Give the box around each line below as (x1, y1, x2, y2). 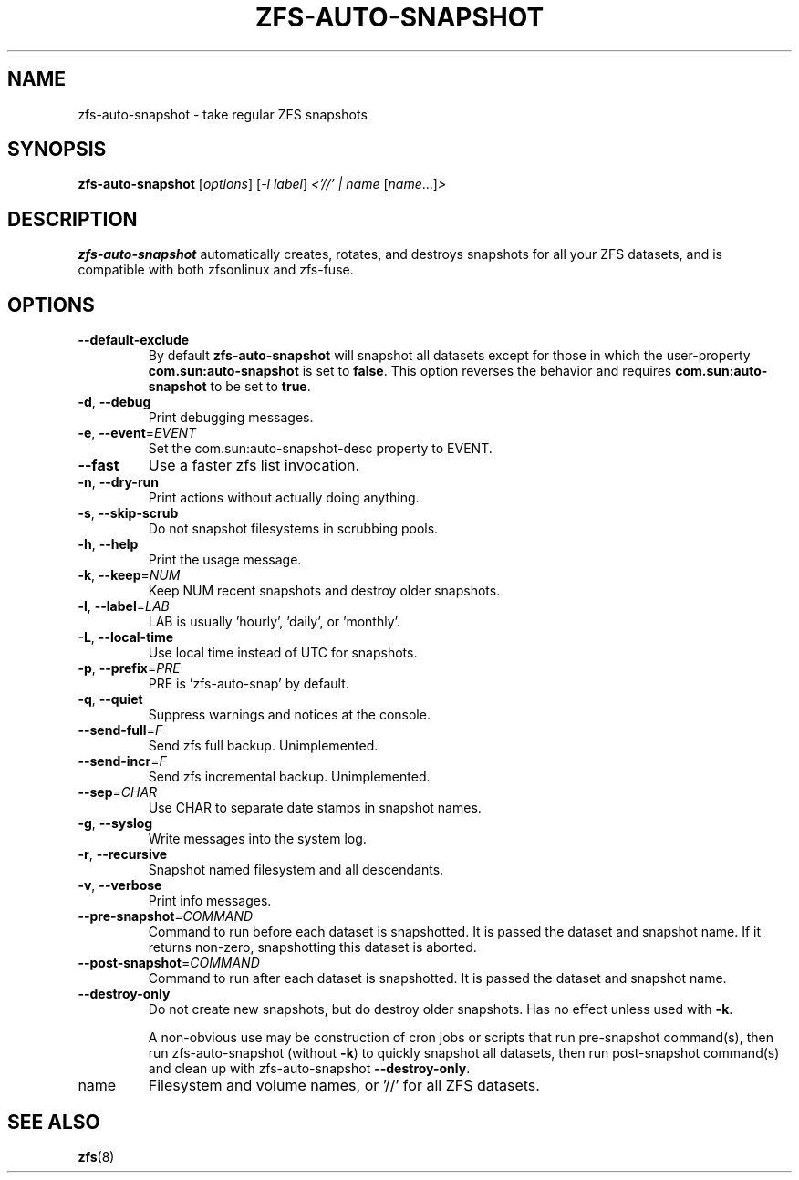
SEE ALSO (7, 1110, 100, 1133)
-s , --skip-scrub (78, 505, 179, 522)
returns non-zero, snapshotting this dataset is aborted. (148, 939, 477, 956)
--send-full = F (78, 722, 163, 739)
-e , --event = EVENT (78, 425, 197, 441)
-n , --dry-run (78, 474, 160, 491)
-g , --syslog (78, 815, 153, 832)
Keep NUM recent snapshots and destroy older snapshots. (148, 583, 501, 599)
